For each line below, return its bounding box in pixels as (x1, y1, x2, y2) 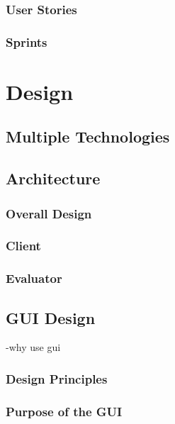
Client (6, 237, 41, 255)
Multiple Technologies (6, 125, 170, 147)
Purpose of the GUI (6, 402, 123, 420)
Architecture (6, 167, 101, 189)
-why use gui (6, 340, 61, 355)
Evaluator (6, 269, 62, 287)
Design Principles (6, 369, 108, 387)
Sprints (6, 33, 47, 50)
